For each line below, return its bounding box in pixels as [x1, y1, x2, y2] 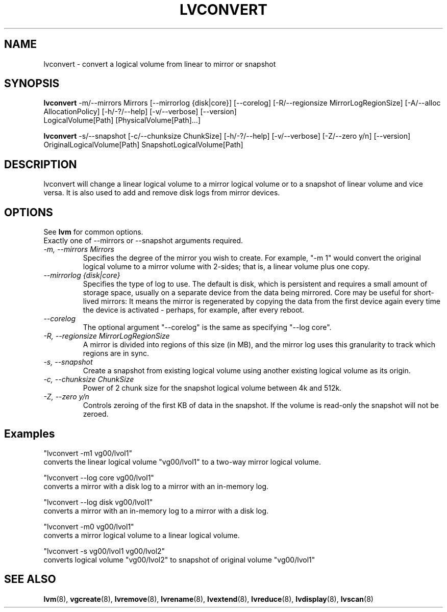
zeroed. [83, 410, 109, 419]
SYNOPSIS [4, 77, 60, 90]
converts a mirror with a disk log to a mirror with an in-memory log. [43, 481, 269, 491]
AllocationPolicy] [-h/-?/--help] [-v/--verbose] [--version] [43, 107, 237, 116]
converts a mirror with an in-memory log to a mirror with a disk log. [43, 506, 269, 515]
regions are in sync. [83, 349, 150, 358]
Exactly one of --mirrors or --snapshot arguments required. [43, 236, 243, 245]
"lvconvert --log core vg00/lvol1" [43, 473, 154, 482]
